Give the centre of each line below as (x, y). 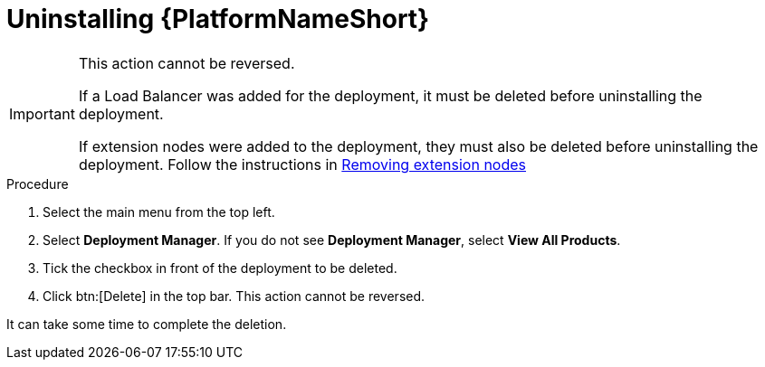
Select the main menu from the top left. (159, 212)
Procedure (38, 183)
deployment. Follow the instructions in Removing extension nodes (302, 164)
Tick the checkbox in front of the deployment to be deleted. (220, 268)
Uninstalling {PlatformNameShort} (218, 19)
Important (42, 113)
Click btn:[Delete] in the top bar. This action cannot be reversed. (234, 296)
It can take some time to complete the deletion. (147, 324)
